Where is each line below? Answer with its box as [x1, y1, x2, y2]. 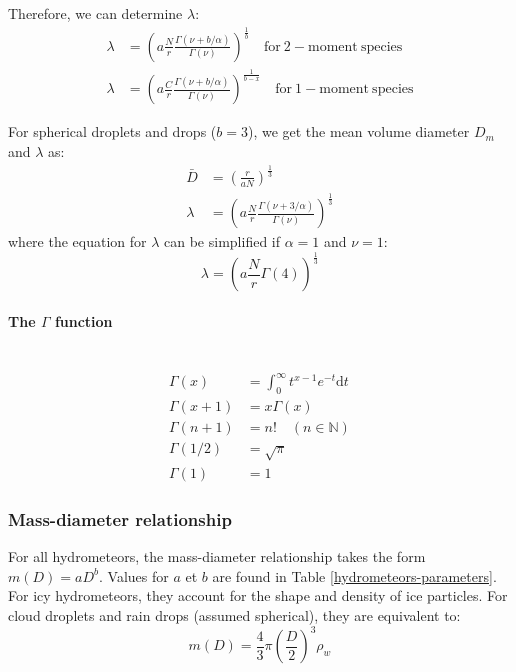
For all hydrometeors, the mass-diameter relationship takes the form [8, 546, 426, 567]
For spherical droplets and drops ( [8, 121, 217, 142]
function [54, 310, 113, 331]
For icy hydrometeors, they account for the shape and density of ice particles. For [8, 585, 508, 606]
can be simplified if [164, 231, 281, 252]
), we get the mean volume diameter [247, 121, 470, 142]
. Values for [99, 565, 169, 586]
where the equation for [8, 231, 147, 252]
